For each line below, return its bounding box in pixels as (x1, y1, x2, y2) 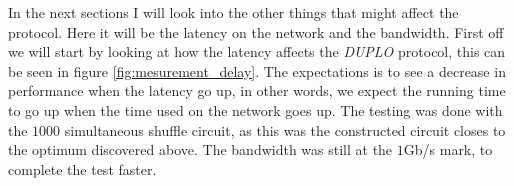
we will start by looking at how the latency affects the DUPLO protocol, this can (8, 41, 506, 62)
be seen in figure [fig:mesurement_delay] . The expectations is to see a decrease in (8, 60, 506, 81)
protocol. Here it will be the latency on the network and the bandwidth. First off (8, 21, 504, 42)
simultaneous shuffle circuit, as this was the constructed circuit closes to (64, 119, 506, 140)
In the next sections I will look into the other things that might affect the (8, 2, 459, 22)
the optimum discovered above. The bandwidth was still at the (8, 139, 393, 160)
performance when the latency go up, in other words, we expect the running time (8, 80, 506, 101)
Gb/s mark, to (403, 139, 493, 160)
